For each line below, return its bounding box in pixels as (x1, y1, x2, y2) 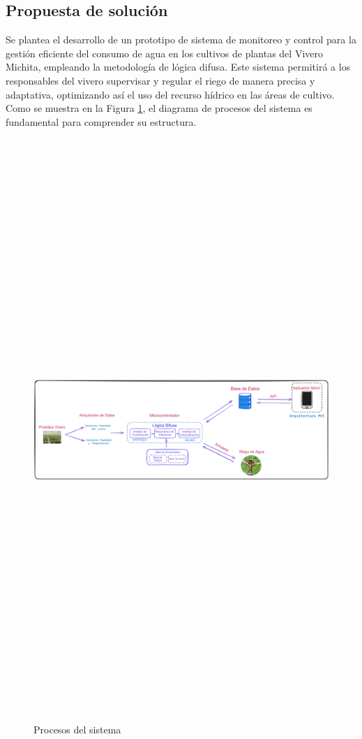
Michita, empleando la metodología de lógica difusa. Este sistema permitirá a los (6, 59, 351, 74)
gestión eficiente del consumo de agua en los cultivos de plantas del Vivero (6, 45, 323, 60)
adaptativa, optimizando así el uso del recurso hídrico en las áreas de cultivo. (6, 87, 335, 101)
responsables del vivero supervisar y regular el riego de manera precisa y (6, 73, 315, 87)
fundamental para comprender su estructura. (6, 114, 197, 129)
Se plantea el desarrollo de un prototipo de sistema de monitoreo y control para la (6, 32, 356, 47)
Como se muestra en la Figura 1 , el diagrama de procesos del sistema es (6, 101, 312, 115)
